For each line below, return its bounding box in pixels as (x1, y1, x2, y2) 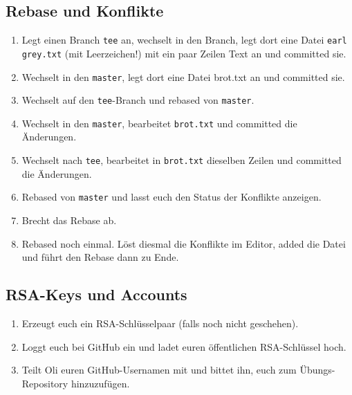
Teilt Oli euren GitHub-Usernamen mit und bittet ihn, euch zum (21, 362, 297, 377)
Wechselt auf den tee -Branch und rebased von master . (21, 93, 254, 107)
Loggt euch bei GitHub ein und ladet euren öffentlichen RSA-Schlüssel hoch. (21, 339, 346, 353)
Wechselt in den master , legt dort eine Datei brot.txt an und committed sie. (21, 69, 345, 84)
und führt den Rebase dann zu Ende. (21, 250, 179, 264)
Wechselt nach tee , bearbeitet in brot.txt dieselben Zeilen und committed (21, 153, 342, 167)
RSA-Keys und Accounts (6, 284, 187, 305)
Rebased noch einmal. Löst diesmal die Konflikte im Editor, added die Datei (21, 236, 346, 250)
